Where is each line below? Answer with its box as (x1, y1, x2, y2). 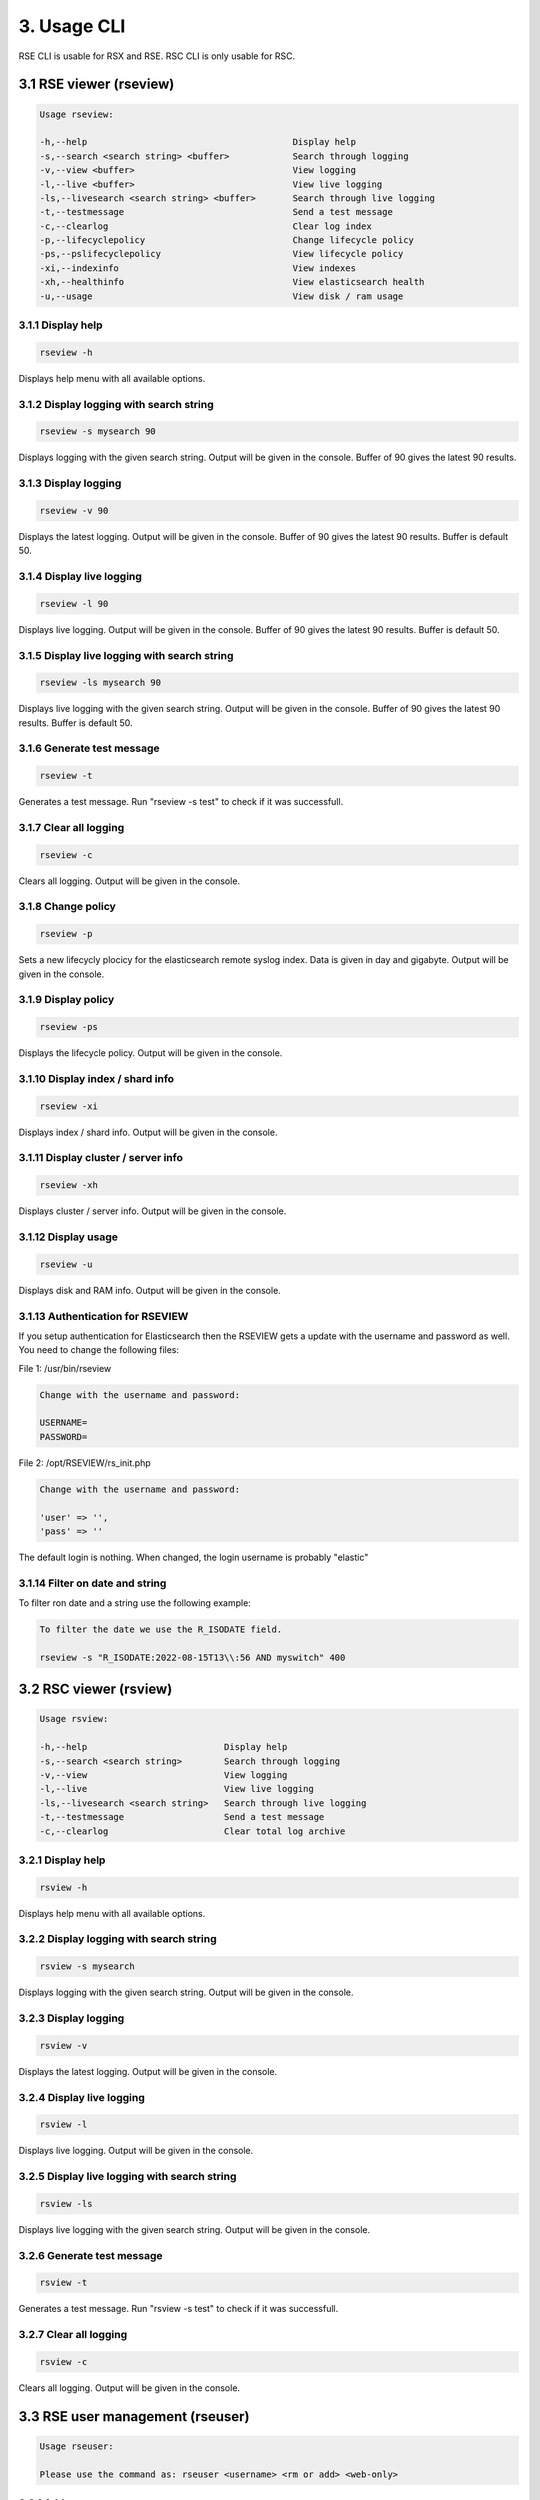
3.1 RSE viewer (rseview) (18, 76, 175, 93)
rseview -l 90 (39, 598, 109, 609)
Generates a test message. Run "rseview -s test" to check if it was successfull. (18, 796, 344, 808)
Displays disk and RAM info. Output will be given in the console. (18, 1284, 282, 1296)
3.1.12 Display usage (18, 1230, 119, 1244)
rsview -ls (39, 2198, 93, 2209)
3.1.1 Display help (18, 318, 103, 332)
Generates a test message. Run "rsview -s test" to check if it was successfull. (18, 2303, 339, 2315)
